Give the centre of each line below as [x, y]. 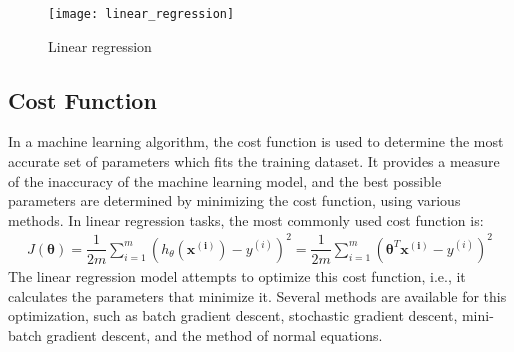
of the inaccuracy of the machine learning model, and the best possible [225, 180]
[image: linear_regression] [141, 14]
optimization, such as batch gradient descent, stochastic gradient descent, [233, 315]
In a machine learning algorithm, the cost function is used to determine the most [256, 141]
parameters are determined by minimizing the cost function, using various [234, 200]
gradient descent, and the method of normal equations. [214, 334]
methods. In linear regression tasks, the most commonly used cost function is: [246, 219]
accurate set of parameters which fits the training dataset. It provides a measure [254, 161]
